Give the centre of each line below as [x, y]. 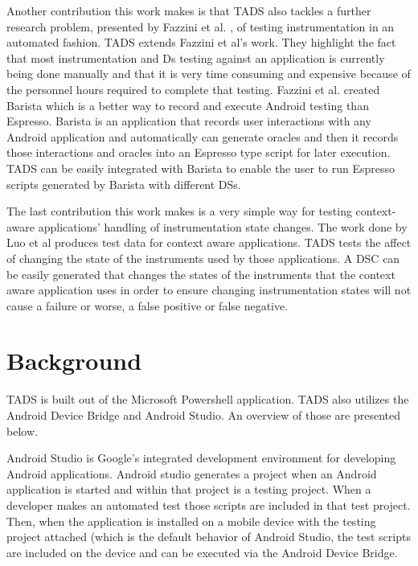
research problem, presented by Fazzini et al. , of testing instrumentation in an [201, 26]
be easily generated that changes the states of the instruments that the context [201, 274]
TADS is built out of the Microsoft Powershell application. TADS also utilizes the [208, 399]
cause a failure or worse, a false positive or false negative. [148, 305]
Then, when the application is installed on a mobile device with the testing [191, 521]
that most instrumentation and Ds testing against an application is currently [196, 57]
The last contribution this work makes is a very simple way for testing [179, 211]
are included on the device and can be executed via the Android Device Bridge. [202, 552]
